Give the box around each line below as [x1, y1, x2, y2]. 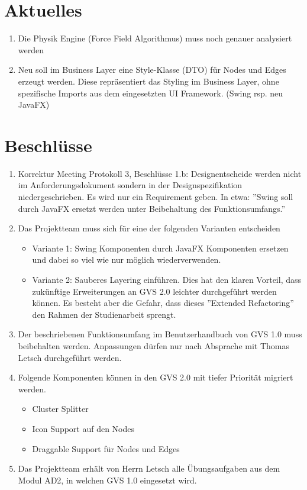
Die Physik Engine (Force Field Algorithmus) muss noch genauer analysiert [18, 32, 292, 44]
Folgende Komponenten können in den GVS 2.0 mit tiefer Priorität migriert [18, 371, 293, 383]
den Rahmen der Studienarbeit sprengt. [32, 308, 176, 320]
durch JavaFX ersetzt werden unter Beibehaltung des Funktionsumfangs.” [18, 202, 286, 214]
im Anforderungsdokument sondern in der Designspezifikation [18, 179, 243, 191]
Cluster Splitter [32, 402, 89, 415]
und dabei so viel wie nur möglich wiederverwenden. [32, 253, 221, 266]
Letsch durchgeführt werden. [18, 351, 122, 363]
